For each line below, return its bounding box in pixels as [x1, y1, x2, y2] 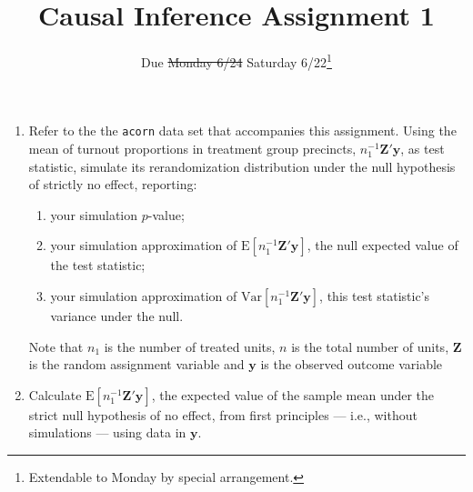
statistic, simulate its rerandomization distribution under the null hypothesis [28, 156, 456, 176]
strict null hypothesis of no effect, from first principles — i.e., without [28, 405, 418, 424]
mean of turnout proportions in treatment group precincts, [28, 139, 357, 158]
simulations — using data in [28, 423, 186, 442]
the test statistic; [50, 256, 146, 275]
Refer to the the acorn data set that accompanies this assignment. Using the [28, 121, 457, 140]
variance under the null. [50, 306, 184, 325]
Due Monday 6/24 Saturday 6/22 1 [141, 50, 332, 71]
